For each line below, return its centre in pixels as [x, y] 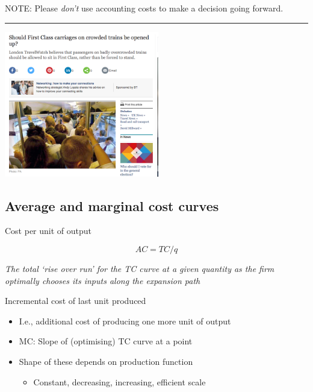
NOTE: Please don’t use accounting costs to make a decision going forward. [144, 8]
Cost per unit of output [48, 231]
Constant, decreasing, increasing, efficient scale [119, 381]
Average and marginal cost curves [112, 205]
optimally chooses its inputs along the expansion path [103, 280]
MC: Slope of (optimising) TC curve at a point [106, 341]
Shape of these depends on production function [106, 361]
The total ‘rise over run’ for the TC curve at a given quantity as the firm [140, 268]
